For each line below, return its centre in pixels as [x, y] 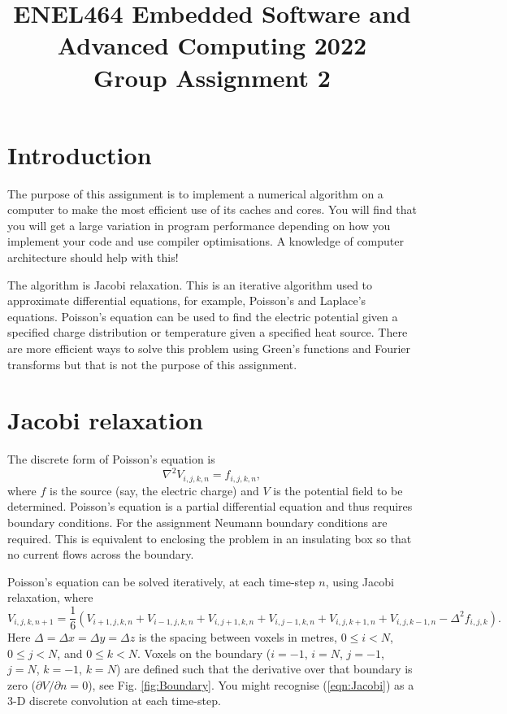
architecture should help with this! [93, 257]
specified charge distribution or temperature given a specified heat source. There [208, 332]
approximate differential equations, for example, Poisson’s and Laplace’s [187, 300]
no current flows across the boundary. [101, 554]
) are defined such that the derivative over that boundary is [264, 669]
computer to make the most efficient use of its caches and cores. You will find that [212, 209]
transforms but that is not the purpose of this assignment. [152, 364]
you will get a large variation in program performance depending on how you [199, 225]
